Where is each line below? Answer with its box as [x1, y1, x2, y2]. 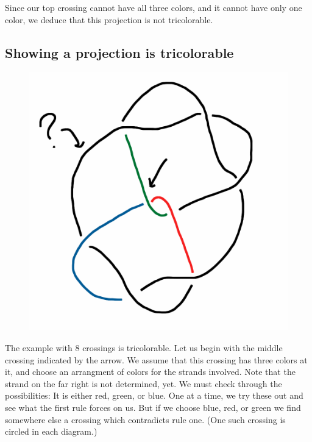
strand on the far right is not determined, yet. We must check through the [5, 377, 282, 390]
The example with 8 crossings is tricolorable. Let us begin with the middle [5, 341, 283, 354]
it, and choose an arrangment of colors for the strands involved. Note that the [5, 365, 296, 378]
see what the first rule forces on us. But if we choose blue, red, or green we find [5, 401, 301, 413]
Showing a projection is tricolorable [5, 43, 234, 62]
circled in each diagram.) [5, 425, 97, 438]
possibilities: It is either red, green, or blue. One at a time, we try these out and [5, 389, 303, 402]
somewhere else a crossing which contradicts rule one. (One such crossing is [5, 413, 286, 426]
